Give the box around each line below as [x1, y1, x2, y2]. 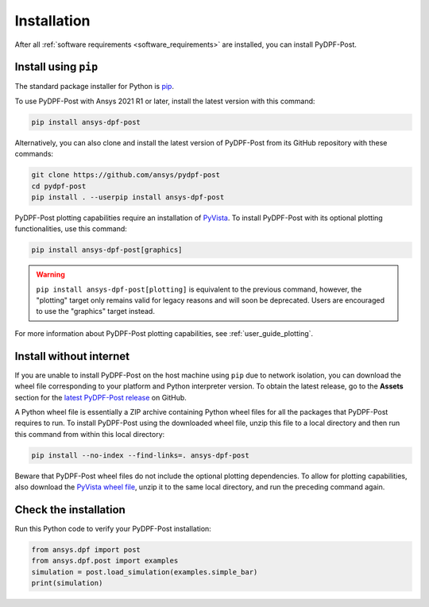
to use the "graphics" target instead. [36, 307, 155, 316]
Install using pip [14, 60, 99, 74]
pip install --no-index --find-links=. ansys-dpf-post [31, 450, 249, 460]
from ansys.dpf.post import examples [31, 556, 179, 566]
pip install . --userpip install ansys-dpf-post [31, 192, 225, 202]
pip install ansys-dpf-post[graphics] [31, 246, 183, 254]
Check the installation [14, 503, 126, 516]
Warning [36, 270, 65, 280]
